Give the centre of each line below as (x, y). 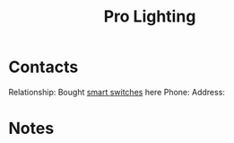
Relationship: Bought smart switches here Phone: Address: (117, 92)
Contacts (43, 67)
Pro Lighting (150, 17)
